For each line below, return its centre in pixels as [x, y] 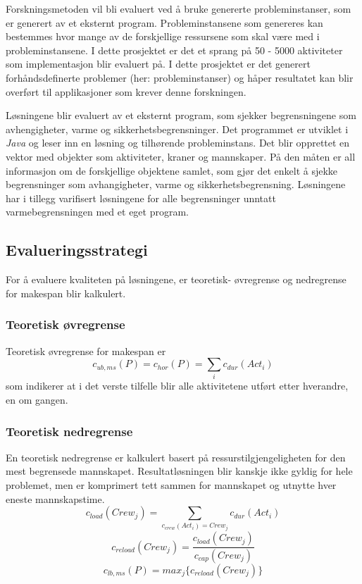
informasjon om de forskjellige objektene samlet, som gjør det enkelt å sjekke [172, 170]
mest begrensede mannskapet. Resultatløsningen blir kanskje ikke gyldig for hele [179, 471]
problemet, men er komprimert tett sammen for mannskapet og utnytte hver [171, 485]
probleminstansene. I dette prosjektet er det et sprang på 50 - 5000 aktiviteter [174, 50]
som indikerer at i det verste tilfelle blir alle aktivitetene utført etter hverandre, [177, 386]
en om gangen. [37, 400]
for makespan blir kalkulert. [66, 293]
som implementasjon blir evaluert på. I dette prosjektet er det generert [158, 64]
